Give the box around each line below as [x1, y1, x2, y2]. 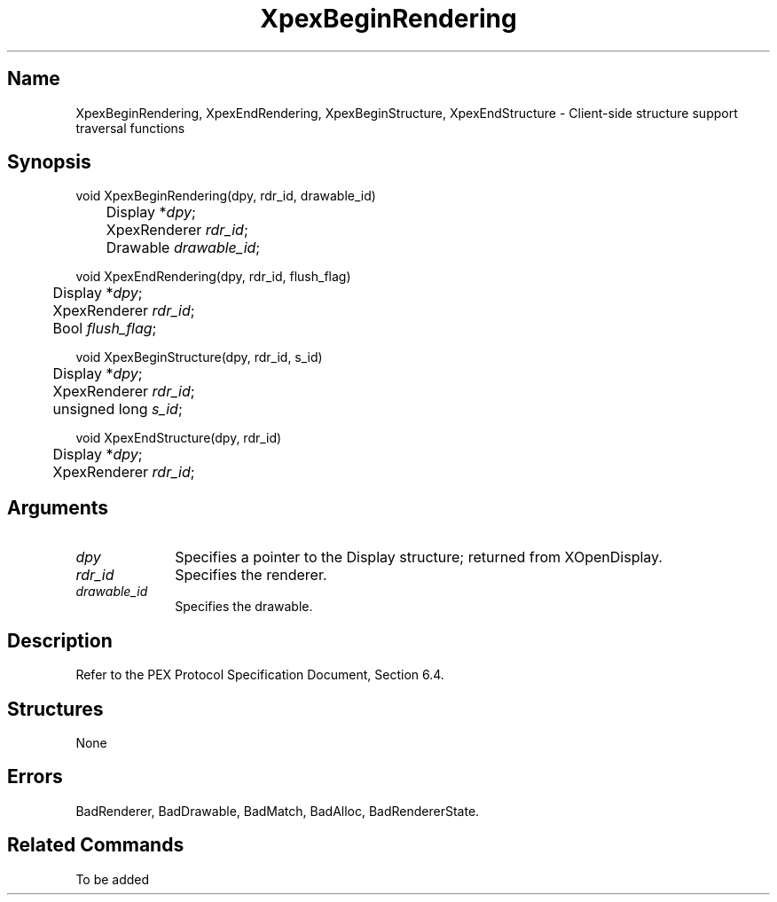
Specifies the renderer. [175, 566, 327, 584]
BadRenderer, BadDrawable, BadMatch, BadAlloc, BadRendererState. [75, 803, 480, 819]
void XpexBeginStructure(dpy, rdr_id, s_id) [75, 349, 323, 365]
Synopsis [7, 151, 91, 174]
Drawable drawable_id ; [106, 239, 261, 257]
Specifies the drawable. [175, 599, 313, 615]
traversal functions [75, 120, 185, 136]
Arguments [7, 496, 109, 519]
